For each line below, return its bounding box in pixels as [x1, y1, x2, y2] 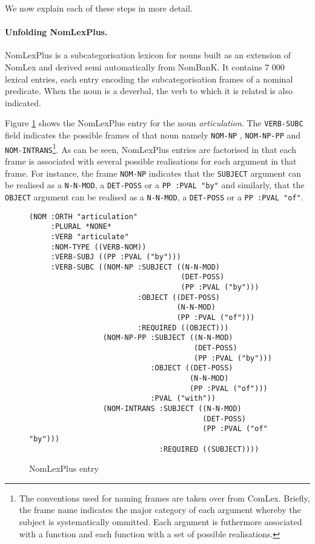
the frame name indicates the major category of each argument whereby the [19, 503, 301, 516]
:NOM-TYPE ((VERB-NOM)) [50, 242, 147, 251]
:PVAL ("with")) [150, 394, 216, 403]
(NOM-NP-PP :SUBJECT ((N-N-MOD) [102, 333, 233, 342]
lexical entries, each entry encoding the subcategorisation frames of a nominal [5, 72, 293, 85]
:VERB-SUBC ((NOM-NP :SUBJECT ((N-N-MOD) [50, 262, 220, 271]
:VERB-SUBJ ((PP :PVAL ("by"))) [50, 253, 181, 262]
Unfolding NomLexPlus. [5, 25, 108, 38]
